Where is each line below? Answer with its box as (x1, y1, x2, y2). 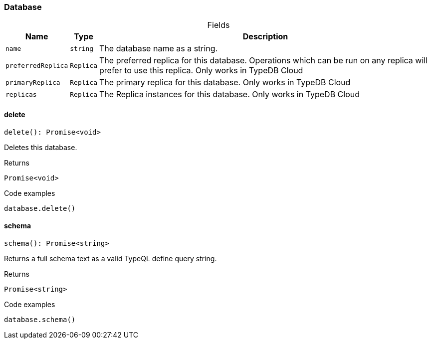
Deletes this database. (4, 143, 77, 152)
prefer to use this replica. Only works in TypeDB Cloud (99, 65, 303, 76)
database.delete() (4, 204, 76, 212)
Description (242, 31, 288, 42)
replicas (5, 90, 37, 98)
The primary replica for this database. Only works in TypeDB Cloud (99, 77, 351, 88)
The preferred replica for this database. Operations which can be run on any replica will (99, 55, 428, 66)
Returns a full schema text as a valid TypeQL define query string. (4, 254, 217, 263)
